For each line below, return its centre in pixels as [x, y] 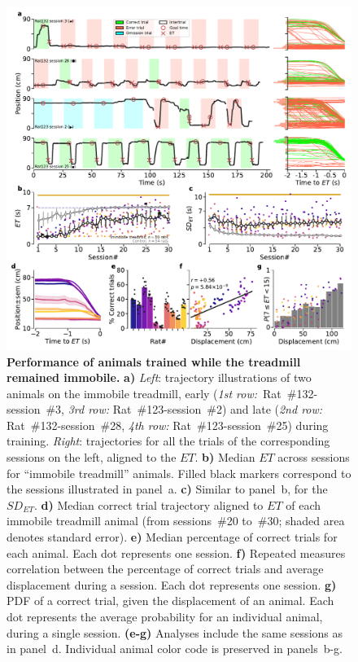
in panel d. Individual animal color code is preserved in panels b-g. [175, 649]
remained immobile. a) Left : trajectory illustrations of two [159, 377]
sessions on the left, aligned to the [92, 457]
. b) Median [225, 457]
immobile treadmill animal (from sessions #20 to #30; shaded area [176, 521]
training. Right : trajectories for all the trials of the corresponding [168, 441]
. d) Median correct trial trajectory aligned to [148, 504]
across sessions [314, 457]
